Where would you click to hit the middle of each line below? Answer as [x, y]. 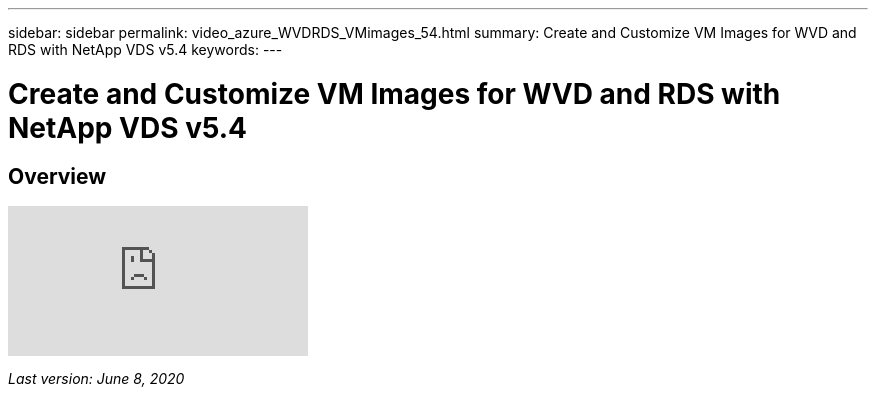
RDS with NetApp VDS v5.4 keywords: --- [145, 49]
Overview [57, 176]
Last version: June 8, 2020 [96, 378]
